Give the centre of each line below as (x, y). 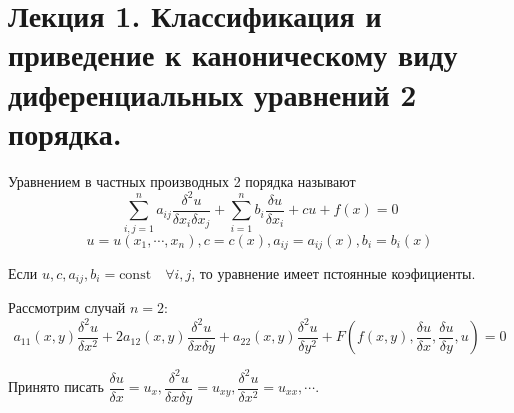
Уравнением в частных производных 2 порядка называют (182, 180)
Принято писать (56, 386)
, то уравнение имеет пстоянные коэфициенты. (333, 273)
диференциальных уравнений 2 (212, 93)
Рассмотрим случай (67, 307)
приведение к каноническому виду (233, 54)
